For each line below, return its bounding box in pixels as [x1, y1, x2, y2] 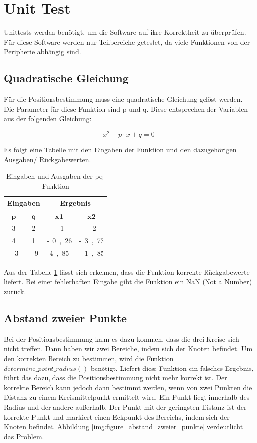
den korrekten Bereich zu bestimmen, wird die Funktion [4, 353, 174, 363]
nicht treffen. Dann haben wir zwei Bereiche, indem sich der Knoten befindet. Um [4, 343, 253, 354]
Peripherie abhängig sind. [4, 46, 81, 57]
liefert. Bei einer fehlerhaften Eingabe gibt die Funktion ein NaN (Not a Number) [4, 276, 252, 287]
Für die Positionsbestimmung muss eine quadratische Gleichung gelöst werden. [4, 94, 243, 104]
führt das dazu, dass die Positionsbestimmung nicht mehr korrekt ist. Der [4, 372, 227, 383]
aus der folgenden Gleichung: [4, 113, 92, 124]
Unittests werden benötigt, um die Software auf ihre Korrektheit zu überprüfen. [4, 27, 246, 37]
